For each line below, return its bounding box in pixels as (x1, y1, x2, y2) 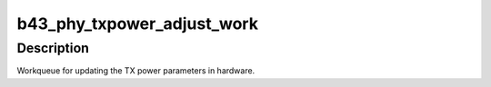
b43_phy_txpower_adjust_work (16, 14, 259, 34)
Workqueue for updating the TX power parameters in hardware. (16, 65, 256, 76)
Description (16, 40, 90, 56)
